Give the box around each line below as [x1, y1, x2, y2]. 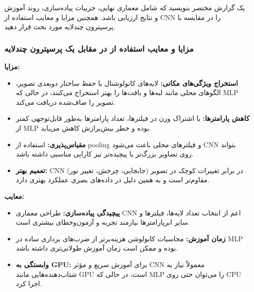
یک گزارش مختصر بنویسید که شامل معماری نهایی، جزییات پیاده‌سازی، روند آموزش [4, 2, 245, 12]
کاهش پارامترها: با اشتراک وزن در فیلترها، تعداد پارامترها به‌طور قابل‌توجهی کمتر [16, 113, 250, 123]
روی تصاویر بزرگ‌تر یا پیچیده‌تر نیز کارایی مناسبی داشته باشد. [16, 149, 194, 159]
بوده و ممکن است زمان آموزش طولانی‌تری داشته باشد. [16, 243, 178, 253]
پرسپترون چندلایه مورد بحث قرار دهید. [4, 21, 116, 32]
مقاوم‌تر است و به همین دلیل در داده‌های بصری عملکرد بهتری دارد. [16, 175, 210, 185]
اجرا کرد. [16, 278, 42, 289]
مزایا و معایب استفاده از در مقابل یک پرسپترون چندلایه [4, 42, 194, 54]
